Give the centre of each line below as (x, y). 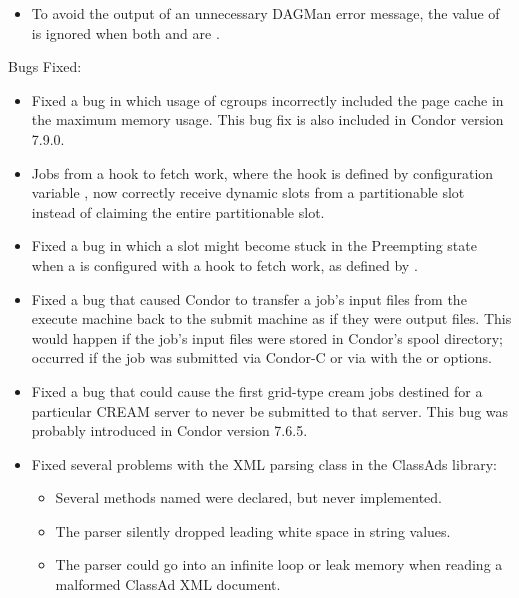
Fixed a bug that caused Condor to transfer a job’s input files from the (249, 298)
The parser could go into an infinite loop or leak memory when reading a (279, 564)
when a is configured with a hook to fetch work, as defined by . (224, 264)
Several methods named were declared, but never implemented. (248, 497)
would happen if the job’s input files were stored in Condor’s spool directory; (267, 337)
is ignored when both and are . (125, 32)
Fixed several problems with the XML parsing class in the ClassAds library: (264, 463)
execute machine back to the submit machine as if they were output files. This (271, 318)
